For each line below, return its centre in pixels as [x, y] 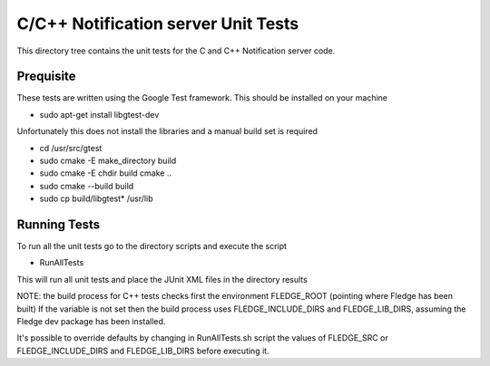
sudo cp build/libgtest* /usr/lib [96, 198]
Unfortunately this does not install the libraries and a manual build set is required [167, 131]
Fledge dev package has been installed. [91, 322]
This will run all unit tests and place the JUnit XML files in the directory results [162, 279]
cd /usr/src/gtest [71, 148]
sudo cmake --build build [87, 186]
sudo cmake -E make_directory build [108, 161]
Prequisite [46, 77]
